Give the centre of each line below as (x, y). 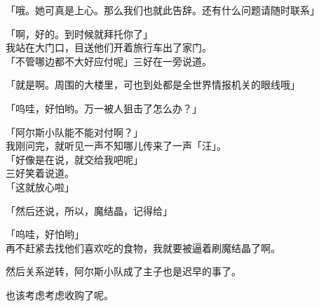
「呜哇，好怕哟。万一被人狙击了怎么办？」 (104, 108)
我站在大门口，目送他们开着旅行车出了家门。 (109, 47)
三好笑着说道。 (40, 173)
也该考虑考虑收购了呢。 (60, 294)
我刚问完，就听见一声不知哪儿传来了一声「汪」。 (116, 146)
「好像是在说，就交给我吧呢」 (74, 159)
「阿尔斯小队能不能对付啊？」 (74, 132)
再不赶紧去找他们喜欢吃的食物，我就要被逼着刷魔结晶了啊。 (143, 247)
